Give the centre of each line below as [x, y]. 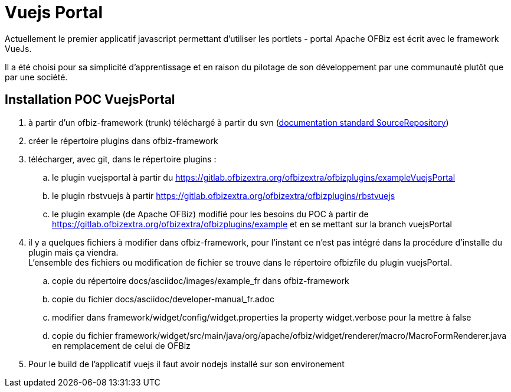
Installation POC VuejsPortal [90, 100]
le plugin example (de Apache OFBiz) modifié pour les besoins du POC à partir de [210, 214]
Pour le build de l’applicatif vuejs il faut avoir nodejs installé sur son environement [186, 364]
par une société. [36, 77]
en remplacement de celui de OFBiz [121, 345]
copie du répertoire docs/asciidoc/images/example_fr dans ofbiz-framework [201, 280]
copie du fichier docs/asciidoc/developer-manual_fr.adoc [163, 299]
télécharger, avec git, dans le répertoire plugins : [122, 159]
